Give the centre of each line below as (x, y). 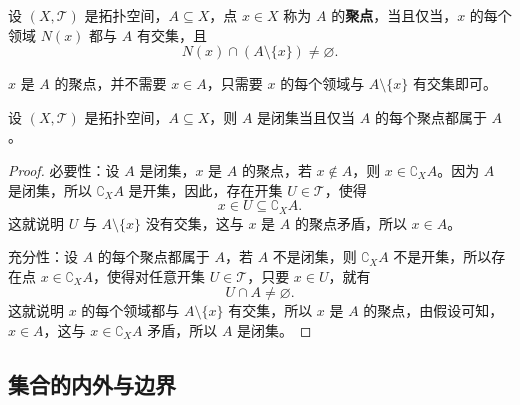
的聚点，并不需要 (110, 83)
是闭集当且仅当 (306, 116)
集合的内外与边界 (92, 383)
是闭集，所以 (50, 189)
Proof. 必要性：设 (64, 169)
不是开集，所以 (442, 256)
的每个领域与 (322, 83)
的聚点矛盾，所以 (350, 222)
